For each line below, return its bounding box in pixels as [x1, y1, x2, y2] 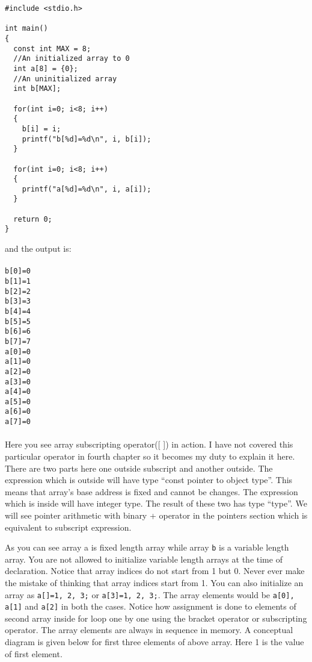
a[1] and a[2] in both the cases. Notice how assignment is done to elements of [5, 600, 296, 613]
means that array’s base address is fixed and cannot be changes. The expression [5, 485, 298, 498]
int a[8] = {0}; [13, 64, 78, 73]
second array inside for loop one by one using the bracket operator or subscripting [5, 611, 307, 624]
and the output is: [5, 242, 72, 255]
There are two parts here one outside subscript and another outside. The [5, 461, 273, 474]
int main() [5, 24, 48, 33]
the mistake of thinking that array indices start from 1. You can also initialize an [5, 576, 304, 589]
